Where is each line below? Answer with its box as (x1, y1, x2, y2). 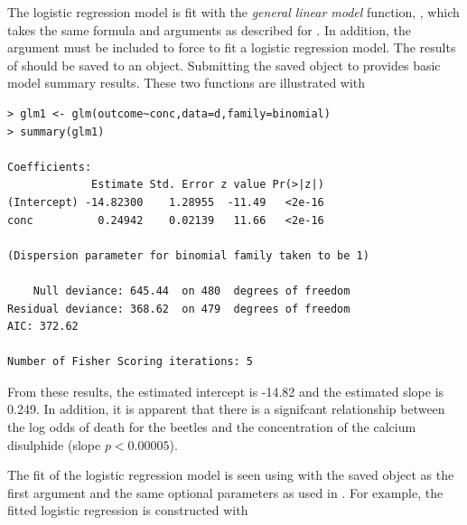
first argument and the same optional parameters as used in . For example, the (7, 483, 444, 502)
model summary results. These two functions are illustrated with (7, 73, 366, 92)
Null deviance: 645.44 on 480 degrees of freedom (33, 284, 350, 297)
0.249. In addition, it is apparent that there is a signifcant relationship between (7, 399, 445, 418)
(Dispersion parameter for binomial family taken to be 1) (7, 248, 369, 262)
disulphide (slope (7, 435, 101, 454)
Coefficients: (7, 160, 92, 173)
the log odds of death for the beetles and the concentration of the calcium (7, 417, 416, 436)
